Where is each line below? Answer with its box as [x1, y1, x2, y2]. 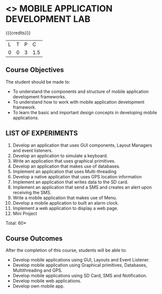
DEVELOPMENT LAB [5, 13, 91, 25]
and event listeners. [12, 147, 53, 153]
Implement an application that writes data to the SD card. [12, 179, 129, 185]
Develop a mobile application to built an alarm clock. [12, 200, 119, 206]
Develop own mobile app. [12, 283, 65, 289]
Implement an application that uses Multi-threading [12, 168, 117, 174]
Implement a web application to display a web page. [12, 205, 119, 211]
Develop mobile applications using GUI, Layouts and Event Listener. [12, 257, 150, 263]
